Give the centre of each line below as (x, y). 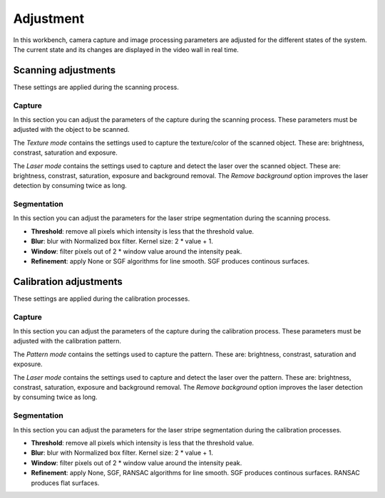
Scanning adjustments (65, 70)
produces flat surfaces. (65, 483)
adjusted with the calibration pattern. (67, 341)
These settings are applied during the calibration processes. (102, 299)
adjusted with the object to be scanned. (71, 130)
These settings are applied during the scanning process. (96, 87)
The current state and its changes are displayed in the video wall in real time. (126, 49)
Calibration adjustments (68, 281)
